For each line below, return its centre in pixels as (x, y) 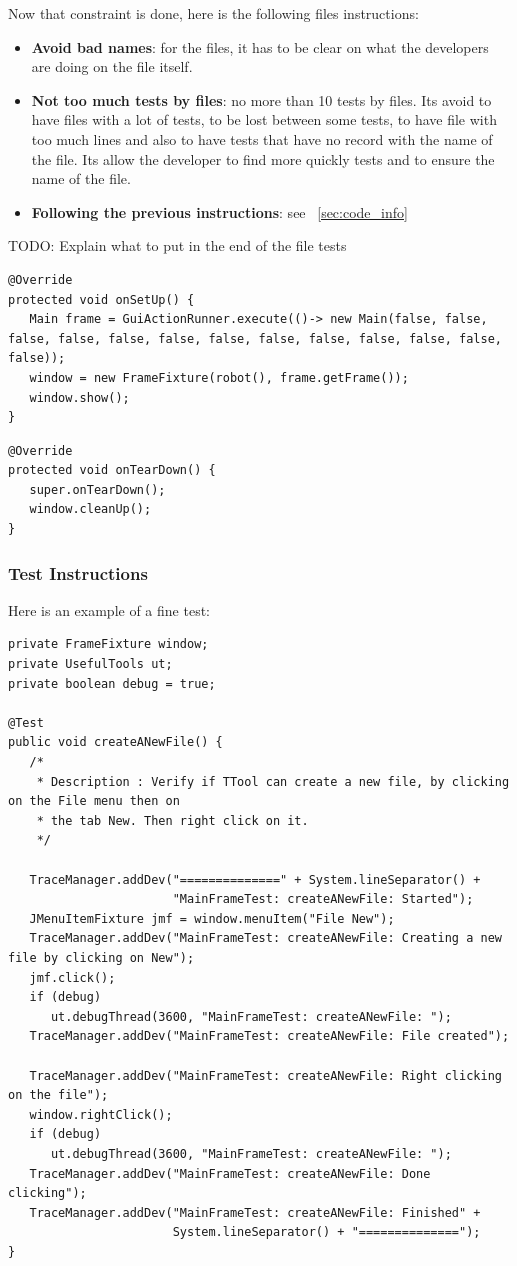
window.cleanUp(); (90, 509)
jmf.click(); (72, 977)
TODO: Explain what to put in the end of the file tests (177, 245)
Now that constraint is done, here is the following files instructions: (213, 13)
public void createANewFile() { (115, 742)
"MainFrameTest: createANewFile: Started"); (323, 899)
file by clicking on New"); (101, 957)
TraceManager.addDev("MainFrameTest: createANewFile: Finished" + (255, 1212)
